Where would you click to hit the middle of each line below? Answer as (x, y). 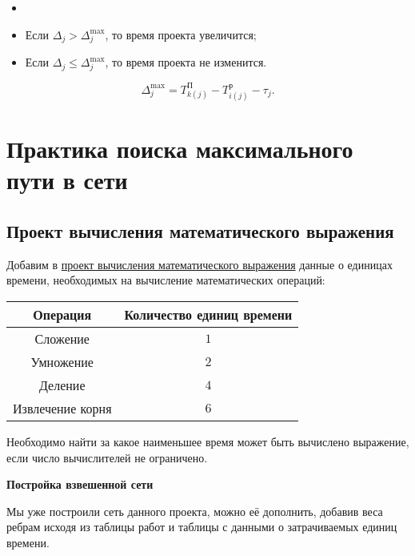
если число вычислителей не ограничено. (107, 457)
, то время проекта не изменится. (186, 62)
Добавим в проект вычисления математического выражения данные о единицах (200, 264)
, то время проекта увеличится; (181, 34)
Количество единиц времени (208, 314)
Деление (62, 385)
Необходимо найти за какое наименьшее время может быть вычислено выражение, (208, 441)
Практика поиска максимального (180, 149)
